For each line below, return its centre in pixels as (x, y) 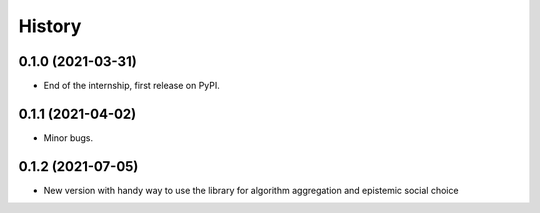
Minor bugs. (68, 137)
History (50, 26)
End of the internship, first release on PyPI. (131, 86)
